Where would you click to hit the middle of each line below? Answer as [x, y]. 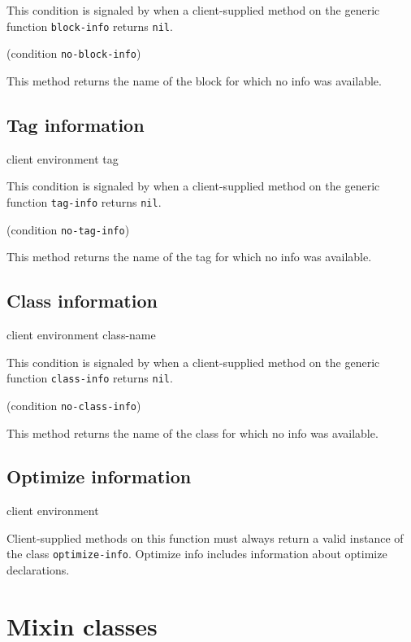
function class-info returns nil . [90, 378]
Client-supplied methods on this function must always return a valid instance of [205, 537]
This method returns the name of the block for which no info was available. [194, 80]
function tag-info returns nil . [84, 201]
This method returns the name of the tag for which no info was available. [189, 257]
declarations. [38, 570]
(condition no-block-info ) [74, 53]
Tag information [76, 124]
